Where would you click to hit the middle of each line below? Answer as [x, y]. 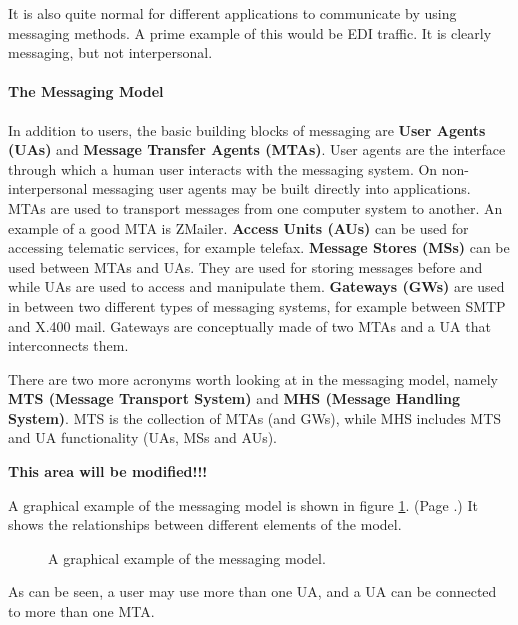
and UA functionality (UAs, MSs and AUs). [142, 437]
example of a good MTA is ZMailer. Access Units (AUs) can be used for [238, 227]
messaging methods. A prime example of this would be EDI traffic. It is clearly [250, 32]
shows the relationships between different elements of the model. [205, 524]
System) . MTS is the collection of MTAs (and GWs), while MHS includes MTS [255, 417]
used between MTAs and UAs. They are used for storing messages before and [245, 266]
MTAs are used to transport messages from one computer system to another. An [255, 207]
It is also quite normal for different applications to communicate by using [232, 13]
